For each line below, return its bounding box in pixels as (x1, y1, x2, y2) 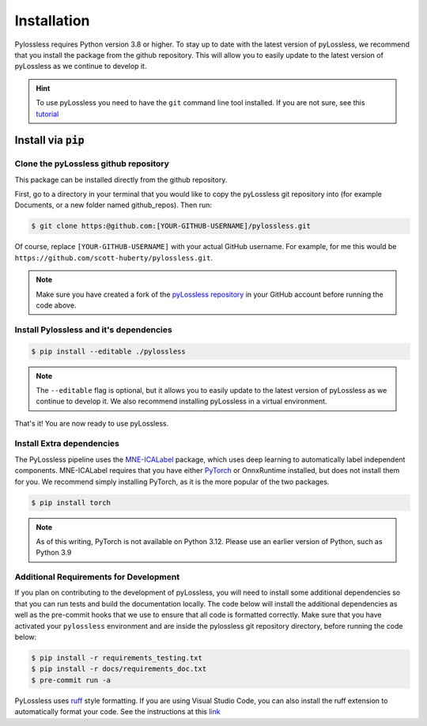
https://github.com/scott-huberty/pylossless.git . (14, 253, 213, 263)
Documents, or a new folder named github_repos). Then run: (14, 200, 213, 210)
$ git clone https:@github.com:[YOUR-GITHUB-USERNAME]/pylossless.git (31, 221, 312, 231)
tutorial (36, 109, 59, 119)
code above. (36, 301, 77, 310)
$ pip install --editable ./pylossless (31, 346, 186, 356)
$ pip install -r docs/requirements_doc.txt (31, 664, 207, 674)
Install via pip (14, 134, 85, 147)
